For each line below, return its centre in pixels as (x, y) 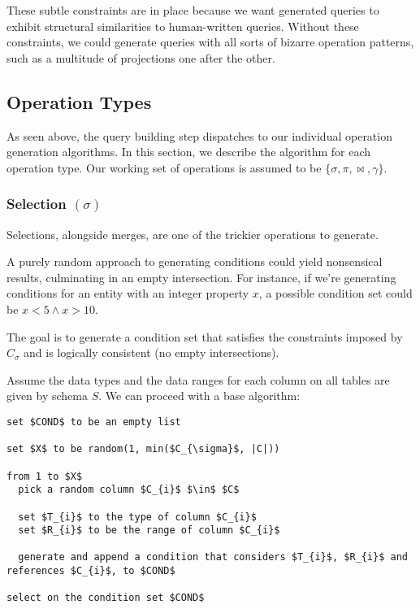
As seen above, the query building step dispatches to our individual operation (199, 135)
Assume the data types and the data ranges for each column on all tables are (198, 379)
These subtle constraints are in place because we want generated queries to (193, 10)
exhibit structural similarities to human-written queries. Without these (183, 26)
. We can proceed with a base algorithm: (199, 396)
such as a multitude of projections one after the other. (141, 57)
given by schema (48, 396)
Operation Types (79, 101)
